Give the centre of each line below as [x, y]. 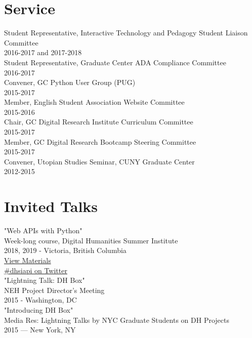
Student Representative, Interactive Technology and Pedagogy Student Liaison [126, 33]
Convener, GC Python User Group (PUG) [70, 82]
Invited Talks [51, 206]
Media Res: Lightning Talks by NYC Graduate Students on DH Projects [117, 320]
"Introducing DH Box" [39, 309]
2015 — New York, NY [40, 330]
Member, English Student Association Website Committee [94, 102]
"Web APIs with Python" [43, 230]
